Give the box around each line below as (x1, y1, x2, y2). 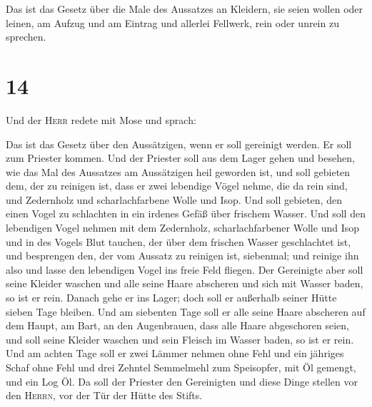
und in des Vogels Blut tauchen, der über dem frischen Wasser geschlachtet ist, (6, 234, 351, 249)
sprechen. (6, 29, 46, 44)
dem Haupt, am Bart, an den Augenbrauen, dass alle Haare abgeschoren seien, (6, 318, 349, 333)
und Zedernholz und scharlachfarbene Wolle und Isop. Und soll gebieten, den (6, 192, 342, 207)
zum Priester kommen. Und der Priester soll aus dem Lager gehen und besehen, (6, 150, 355, 165)
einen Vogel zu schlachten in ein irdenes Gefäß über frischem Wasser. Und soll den (6, 206, 366, 221)
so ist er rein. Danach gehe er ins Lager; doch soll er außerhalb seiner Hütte (6, 290, 337, 305)
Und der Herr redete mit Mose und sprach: (6, 112, 196, 127)
